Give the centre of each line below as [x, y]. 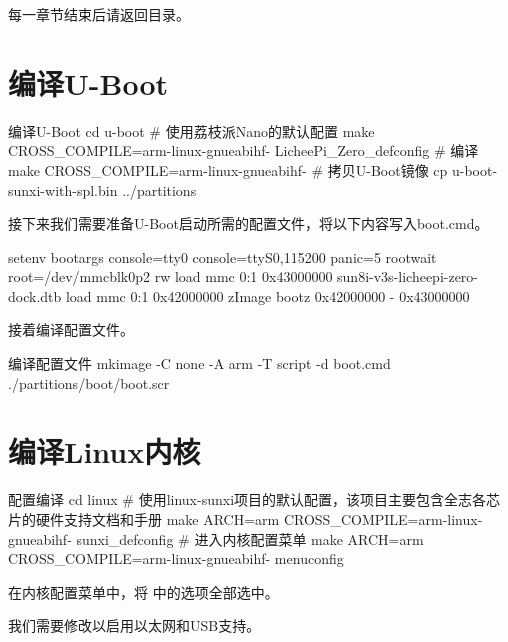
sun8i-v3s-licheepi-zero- [408, 276]
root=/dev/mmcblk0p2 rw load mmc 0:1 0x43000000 [170, 276]
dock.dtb [35, 295]
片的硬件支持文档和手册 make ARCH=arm [144, 518]
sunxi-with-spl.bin [63, 189]
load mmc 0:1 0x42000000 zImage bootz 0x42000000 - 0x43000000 [267, 295]
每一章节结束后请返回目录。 [99, 14]
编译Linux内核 [104, 451]
